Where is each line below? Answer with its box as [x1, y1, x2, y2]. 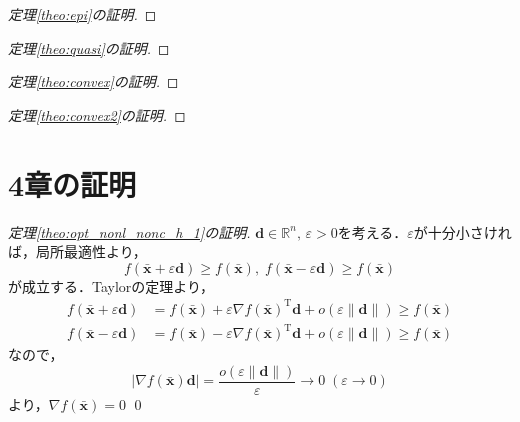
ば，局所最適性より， [8, 241, 147, 262]
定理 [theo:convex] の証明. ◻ [8, 71, 179, 92]
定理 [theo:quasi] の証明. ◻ [8, 37, 170, 58]
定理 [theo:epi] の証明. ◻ [8, 4, 157, 24]
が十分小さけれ [413, 221, 512, 242]
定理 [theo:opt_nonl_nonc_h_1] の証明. [8, 221, 251, 242]
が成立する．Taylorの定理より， [8, 275, 215, 296]
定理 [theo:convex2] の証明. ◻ [8, 104, 186, 125]
